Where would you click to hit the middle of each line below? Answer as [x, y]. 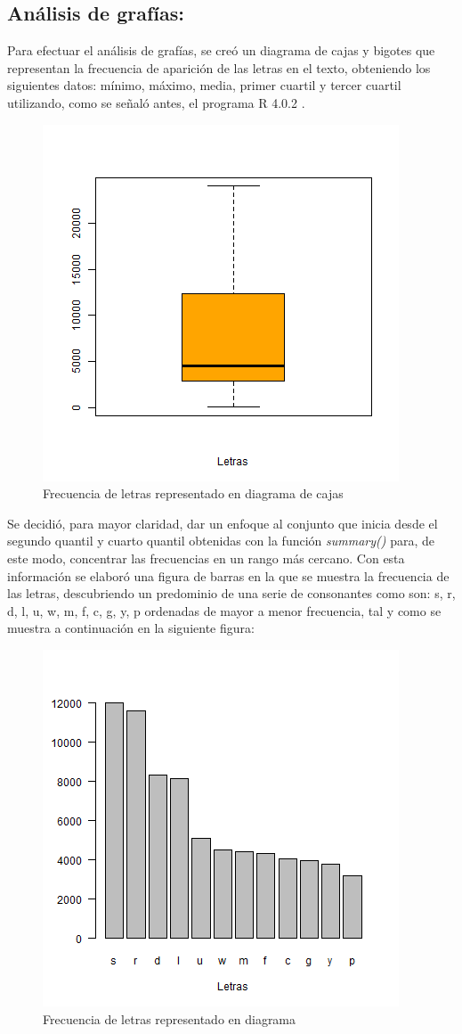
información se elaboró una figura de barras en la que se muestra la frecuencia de [228, 575]
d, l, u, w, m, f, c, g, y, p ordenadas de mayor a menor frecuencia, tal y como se [224, 610]
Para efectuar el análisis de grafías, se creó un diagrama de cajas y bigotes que [221, 50]
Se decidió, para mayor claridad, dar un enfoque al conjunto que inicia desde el [223, 523]
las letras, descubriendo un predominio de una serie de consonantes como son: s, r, [231, 593]
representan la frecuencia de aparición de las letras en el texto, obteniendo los [219, 67]
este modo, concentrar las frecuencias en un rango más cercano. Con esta [206, 558]
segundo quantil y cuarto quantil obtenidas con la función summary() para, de [221, 541]
